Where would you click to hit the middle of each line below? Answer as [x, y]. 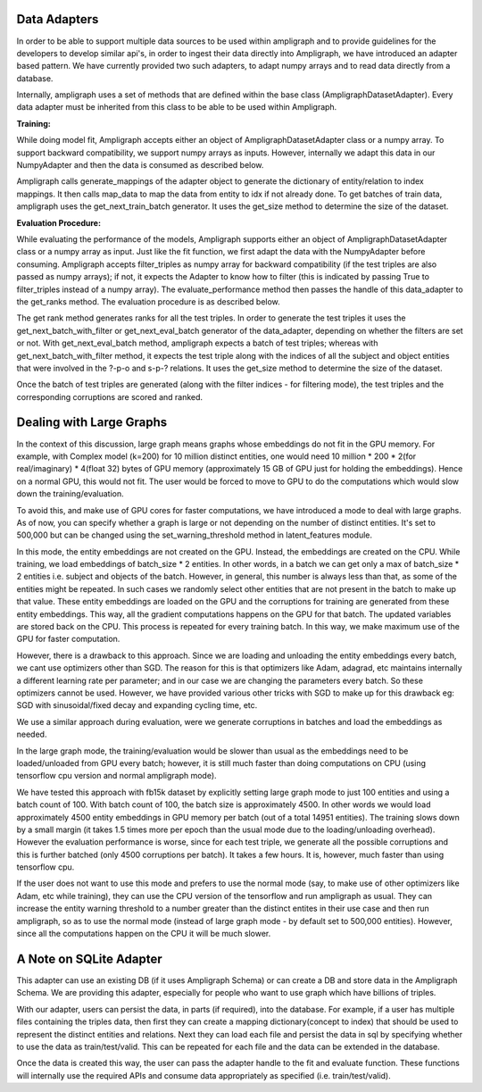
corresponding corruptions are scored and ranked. [110, 396]
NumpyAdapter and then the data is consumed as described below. [140, 165]
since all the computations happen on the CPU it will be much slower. [144, 934]
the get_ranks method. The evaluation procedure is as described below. [148, 301]
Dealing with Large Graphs [92, 423]
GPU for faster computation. [68, 639]
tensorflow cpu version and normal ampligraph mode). [117, 776]
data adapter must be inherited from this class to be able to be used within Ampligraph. [177, 107]
